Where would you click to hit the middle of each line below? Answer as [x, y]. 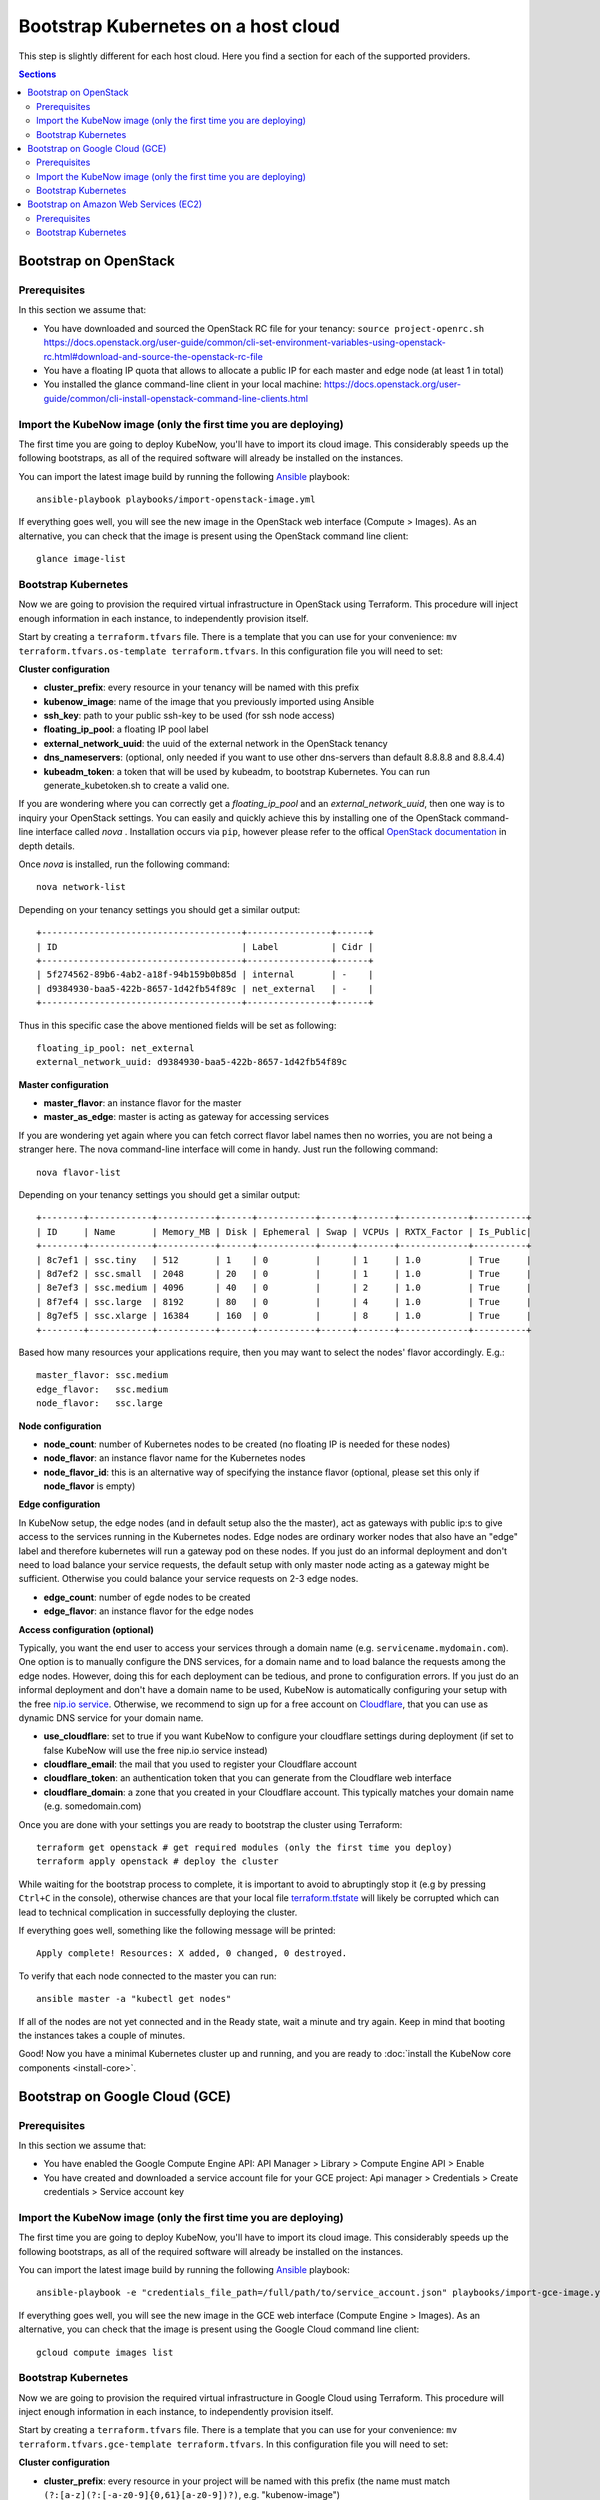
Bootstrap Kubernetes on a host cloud [179, 26]
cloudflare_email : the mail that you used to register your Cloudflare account [200, 1764]
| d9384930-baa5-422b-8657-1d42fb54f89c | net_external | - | [205, 988]
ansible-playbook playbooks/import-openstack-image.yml [176, 499]
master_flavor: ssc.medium [102, 1375]
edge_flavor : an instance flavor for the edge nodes [148, 1611]
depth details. [46, 846]
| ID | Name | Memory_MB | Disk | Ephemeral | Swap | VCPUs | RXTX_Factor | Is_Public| [284, 1231]
